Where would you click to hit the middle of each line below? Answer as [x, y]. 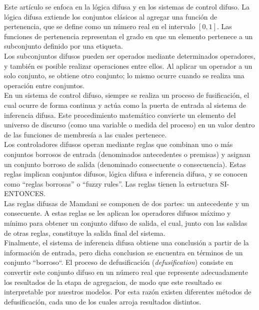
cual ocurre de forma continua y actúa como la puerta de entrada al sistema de [125, 105]
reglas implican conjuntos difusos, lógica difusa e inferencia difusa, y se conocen [126, 174]
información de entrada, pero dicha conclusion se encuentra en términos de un [123, 252]
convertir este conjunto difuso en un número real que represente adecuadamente [126, 272]
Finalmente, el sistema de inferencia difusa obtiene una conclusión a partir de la [126, 243]
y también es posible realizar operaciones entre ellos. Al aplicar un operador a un [128, 65]
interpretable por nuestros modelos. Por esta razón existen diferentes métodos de [128, 292]
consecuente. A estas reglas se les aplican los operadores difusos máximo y [117, 213]
